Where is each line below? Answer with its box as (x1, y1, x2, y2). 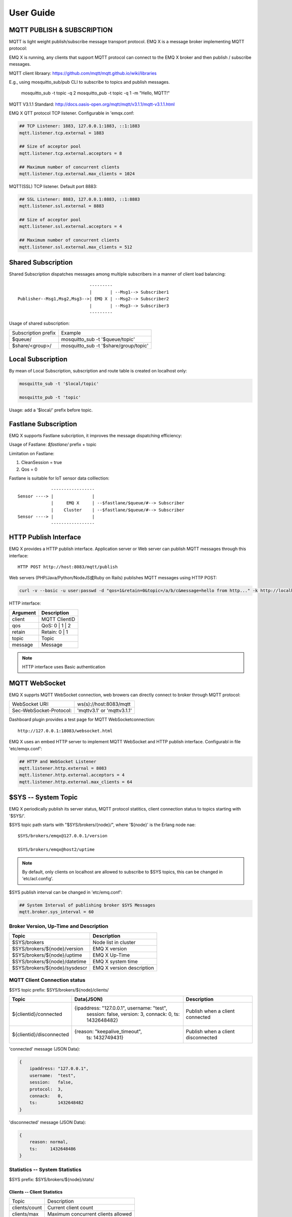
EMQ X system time (92, 958, 138, 965)
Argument (12, 609, 36, 616)
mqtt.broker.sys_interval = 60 (19, 909, 94, 915)
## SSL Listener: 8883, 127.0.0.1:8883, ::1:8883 (19, 196, 140, 202)
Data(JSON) (74, 996, 103, 1003)
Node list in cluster (92, 939, 136, 945)
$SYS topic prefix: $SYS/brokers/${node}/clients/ (9, 987, 109, 993)
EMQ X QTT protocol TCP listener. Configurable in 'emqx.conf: (9, 110, 135, 116)
